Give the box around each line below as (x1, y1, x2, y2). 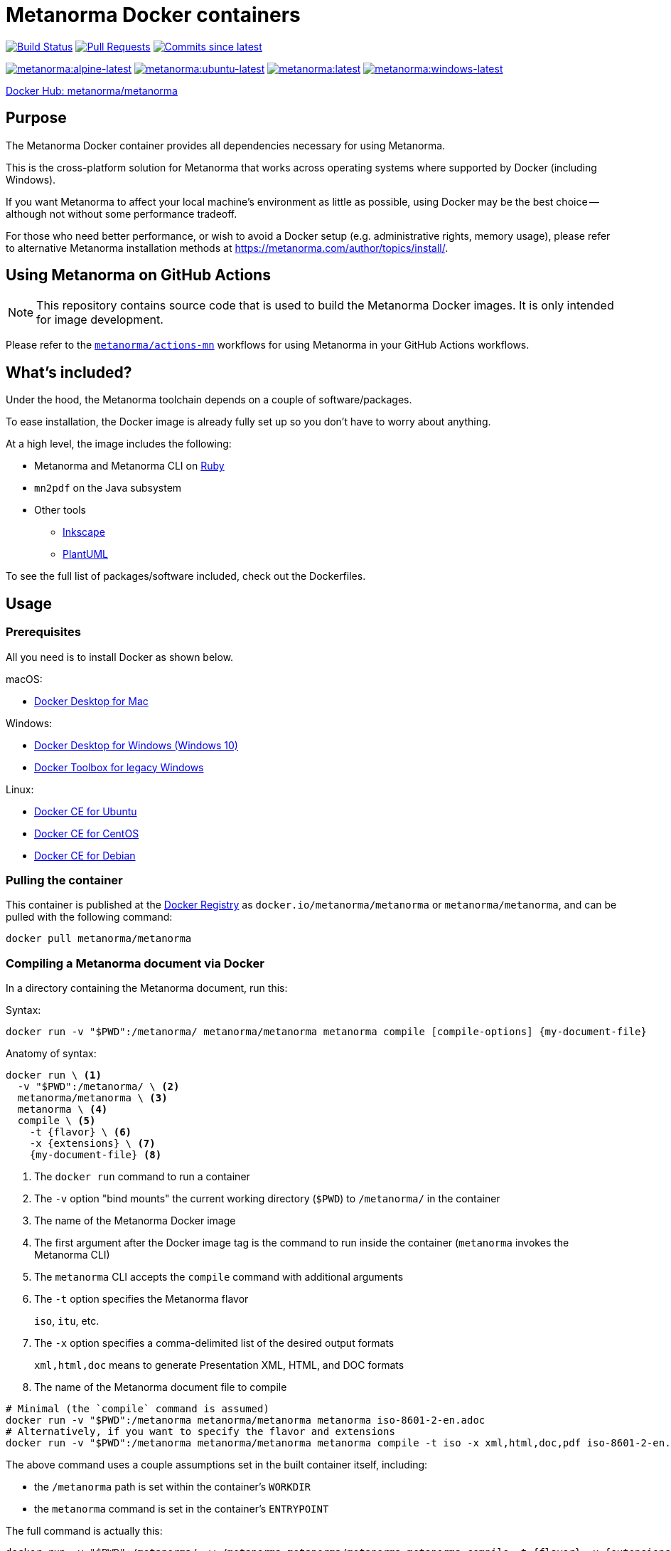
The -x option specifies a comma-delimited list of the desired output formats (34, 1337, 394, 1349)
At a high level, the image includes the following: (6, 438, 232, 450)
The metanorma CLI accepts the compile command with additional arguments (34, 1271, 404, 1283)
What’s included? (6, 363, 132, 381)
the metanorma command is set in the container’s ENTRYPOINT (34, 1503, 329, 1515)
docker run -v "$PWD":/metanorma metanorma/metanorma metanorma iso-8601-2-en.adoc (6, 1414, 485, 1426)
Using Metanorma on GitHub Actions (6, 266, 271, 285)
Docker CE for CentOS (34, 827, 139, 840)
